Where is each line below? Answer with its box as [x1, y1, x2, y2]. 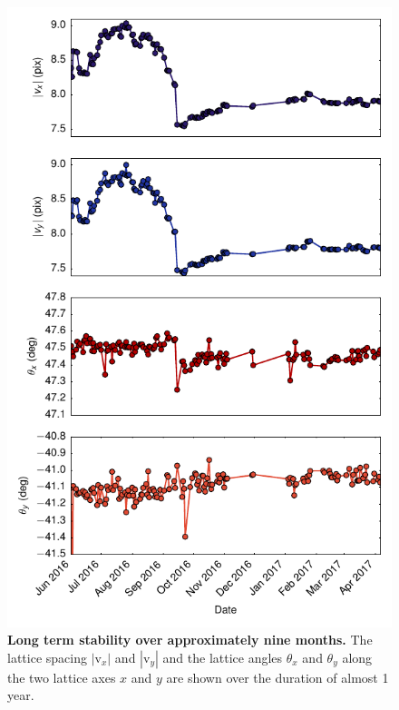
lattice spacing [7, 647, 87, 666]
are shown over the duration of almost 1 [166, 667, 389, 686]
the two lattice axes [7, 667, 116, 686]
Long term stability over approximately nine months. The [7, 630, 373, 649]
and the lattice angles [162, 647, 283, 666]
